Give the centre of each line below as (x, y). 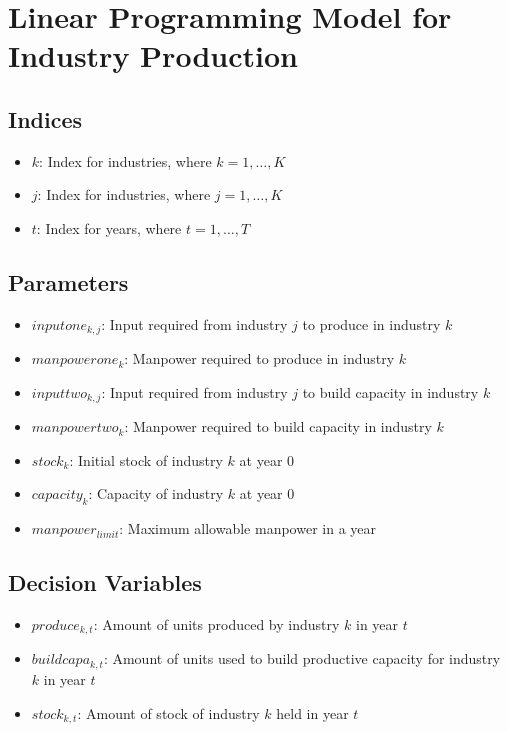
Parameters (68, 281)
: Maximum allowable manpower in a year (248, 528)
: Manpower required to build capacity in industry (278, 426)
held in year (312, 712)
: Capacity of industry (156, 493)
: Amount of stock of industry (168, 712)
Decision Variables (105, 582)
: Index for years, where (109, 227)
